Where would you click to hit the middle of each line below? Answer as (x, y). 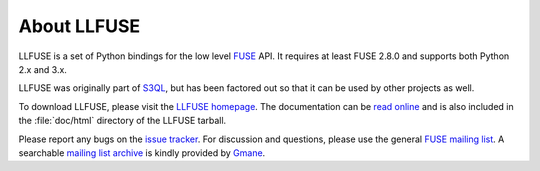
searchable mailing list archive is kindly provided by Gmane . (142, 152)
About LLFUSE (79, 26)
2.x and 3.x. (42, 69)
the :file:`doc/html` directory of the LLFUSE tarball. (122, 121)
